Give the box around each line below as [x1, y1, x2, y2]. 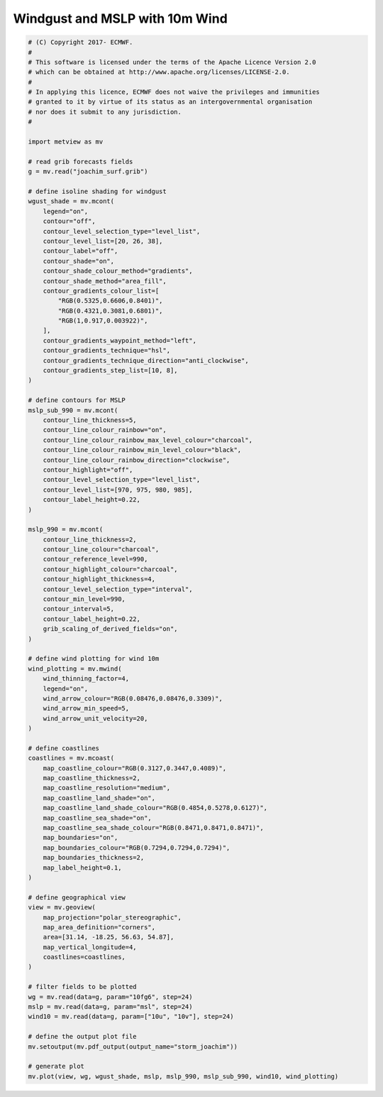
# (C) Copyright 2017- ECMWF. [28, 38, 133, 46]
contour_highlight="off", [43, 465, 133, 474]
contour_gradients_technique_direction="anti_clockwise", [43, 356, 249, 364]
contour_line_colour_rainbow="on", [43, 426, 167, 434]
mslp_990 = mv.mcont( [28, 526, 104, 534]
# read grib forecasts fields [28, 157, 133, 166]
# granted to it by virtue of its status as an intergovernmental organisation [28, 98, 313, 106]
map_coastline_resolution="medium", [43, 784, 170, 792]
